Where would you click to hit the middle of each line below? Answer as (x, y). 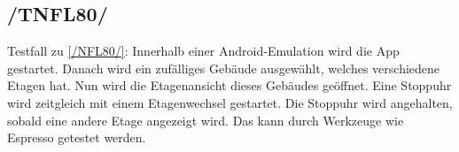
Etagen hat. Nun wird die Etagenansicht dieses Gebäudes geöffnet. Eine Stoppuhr (229, 85)
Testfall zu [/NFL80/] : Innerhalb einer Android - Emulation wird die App (203, 51)
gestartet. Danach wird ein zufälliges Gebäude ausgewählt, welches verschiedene (224, 68)
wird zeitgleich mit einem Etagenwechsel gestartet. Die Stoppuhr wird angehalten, (230, 102)
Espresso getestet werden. (77, 137)
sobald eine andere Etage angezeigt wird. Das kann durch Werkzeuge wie (206, 120)
